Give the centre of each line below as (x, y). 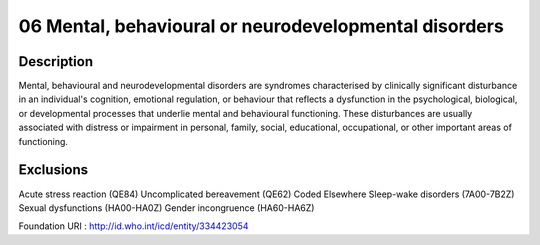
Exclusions (53, 170)
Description (56, 61)
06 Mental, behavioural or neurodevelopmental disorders (261, 26)
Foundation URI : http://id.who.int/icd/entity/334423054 (133, 226)
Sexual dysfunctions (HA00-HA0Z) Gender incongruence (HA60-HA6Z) (166, 207)
